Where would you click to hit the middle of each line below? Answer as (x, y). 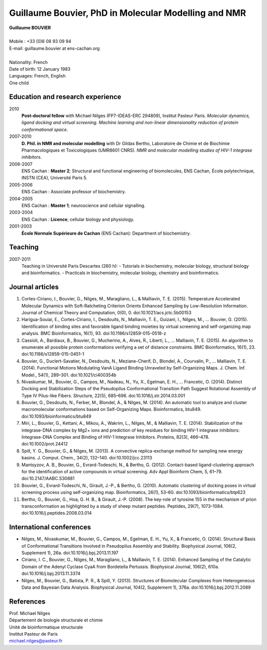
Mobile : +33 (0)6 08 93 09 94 (40, 41)
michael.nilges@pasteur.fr (36, 641)
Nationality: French (28, 62)
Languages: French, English (38, 76)
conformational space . (45, 129)
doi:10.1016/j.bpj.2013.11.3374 (51, 573)
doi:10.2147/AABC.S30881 (48, 479)
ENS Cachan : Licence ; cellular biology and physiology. (78, 219)
